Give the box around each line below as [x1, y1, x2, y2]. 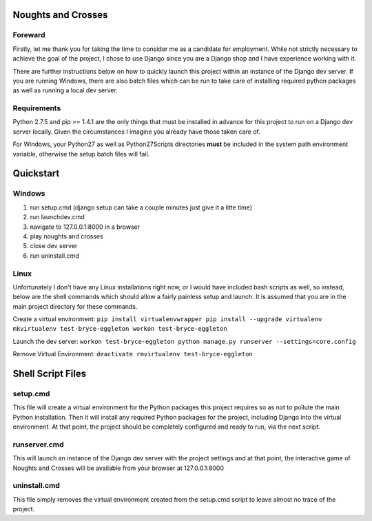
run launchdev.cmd [30, 213, 85, 221]
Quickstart [12, 167, 60, 179]
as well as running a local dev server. [12, 86, 118, 94]
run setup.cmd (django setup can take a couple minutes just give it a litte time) [30, 203, 253, 212]
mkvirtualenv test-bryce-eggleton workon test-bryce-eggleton [12, 325, 227, 333]
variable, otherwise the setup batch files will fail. [12, 150, 150, 158]
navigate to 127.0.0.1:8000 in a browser [30, 223, 141, 231]
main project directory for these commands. [12, 302, 138, 310]
